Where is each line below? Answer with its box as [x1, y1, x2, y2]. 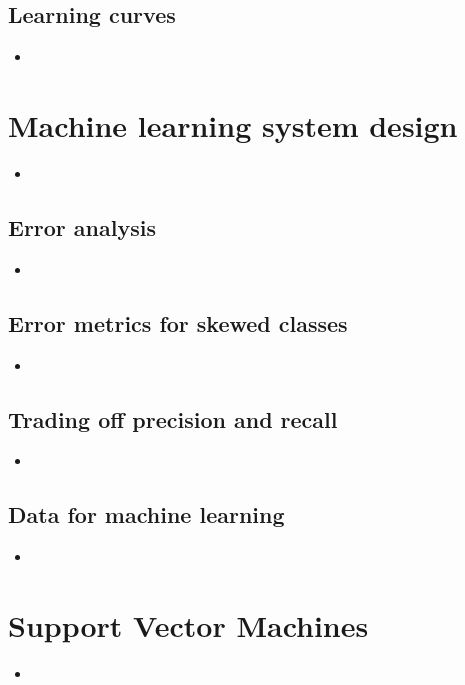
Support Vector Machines [8, 604, 369, 645]
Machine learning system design [8, 104, 458, 145]
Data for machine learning [8, 499, 285, 530]
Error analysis [8, 211, 156, 242]
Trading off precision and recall [8, 403, 338, 434]
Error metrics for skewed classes [8, 307, 348, 338]
